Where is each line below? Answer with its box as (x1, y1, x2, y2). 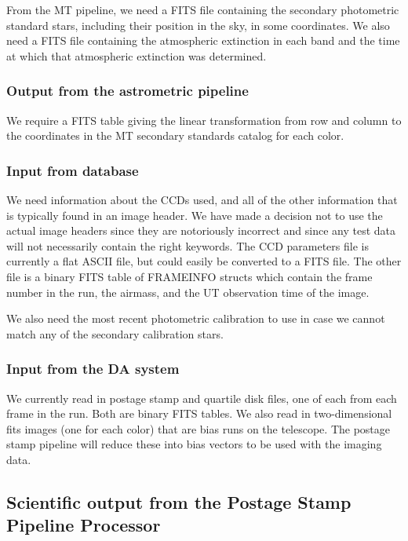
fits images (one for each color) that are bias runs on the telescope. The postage (6, 420, 391, 437)
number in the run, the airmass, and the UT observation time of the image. (6, 283, 370, 300)
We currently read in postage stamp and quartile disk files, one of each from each (6, 389, 397, 406)
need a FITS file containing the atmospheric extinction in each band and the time (6, 32, 400, 49)
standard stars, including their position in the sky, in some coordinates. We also (6, 16, 390, 33)
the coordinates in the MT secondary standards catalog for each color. (6, 127, 344, 144)
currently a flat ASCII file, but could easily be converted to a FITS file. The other (6, 253, 402, 269)
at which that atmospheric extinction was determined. (6, 47, 267, 64)
